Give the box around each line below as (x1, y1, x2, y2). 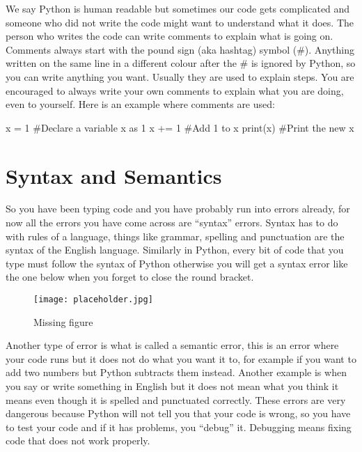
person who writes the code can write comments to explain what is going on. (6, 29, 333, 43)
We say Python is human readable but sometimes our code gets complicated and (6, 1, 350, 15)
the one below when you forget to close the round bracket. (6, 270, 254, 284)
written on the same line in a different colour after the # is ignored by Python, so (6, 56, 356, 70)
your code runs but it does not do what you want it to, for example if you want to (6, 351, 356, 366)
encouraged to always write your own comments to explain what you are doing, (6, 83, 344, 98)
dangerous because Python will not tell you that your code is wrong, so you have (6, 406, 351, 421)
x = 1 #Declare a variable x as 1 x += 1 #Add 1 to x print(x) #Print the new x (6, 120, 354, 134)
